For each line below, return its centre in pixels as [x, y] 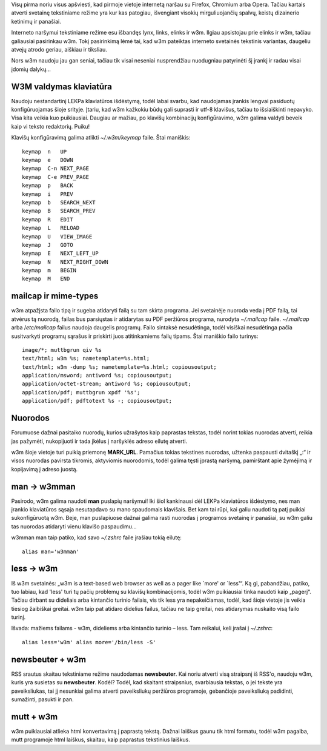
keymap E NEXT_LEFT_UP [61, 254]
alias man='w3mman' [51, 551]
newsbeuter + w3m [49, 659]
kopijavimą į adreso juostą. [45, 469]
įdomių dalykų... [31, 69]
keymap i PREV [48, 194]
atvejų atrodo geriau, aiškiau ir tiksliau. [59, 49]
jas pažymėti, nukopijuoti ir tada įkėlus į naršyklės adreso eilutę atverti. [99, 441]
